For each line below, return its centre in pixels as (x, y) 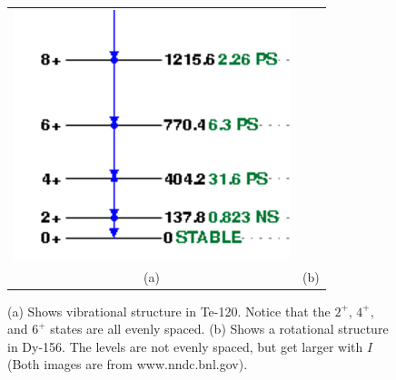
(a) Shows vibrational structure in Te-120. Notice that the (169, 311)
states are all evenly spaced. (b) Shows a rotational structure (219, 329)
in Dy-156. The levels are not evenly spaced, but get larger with (185, 346)
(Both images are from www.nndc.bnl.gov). (128, 364)
